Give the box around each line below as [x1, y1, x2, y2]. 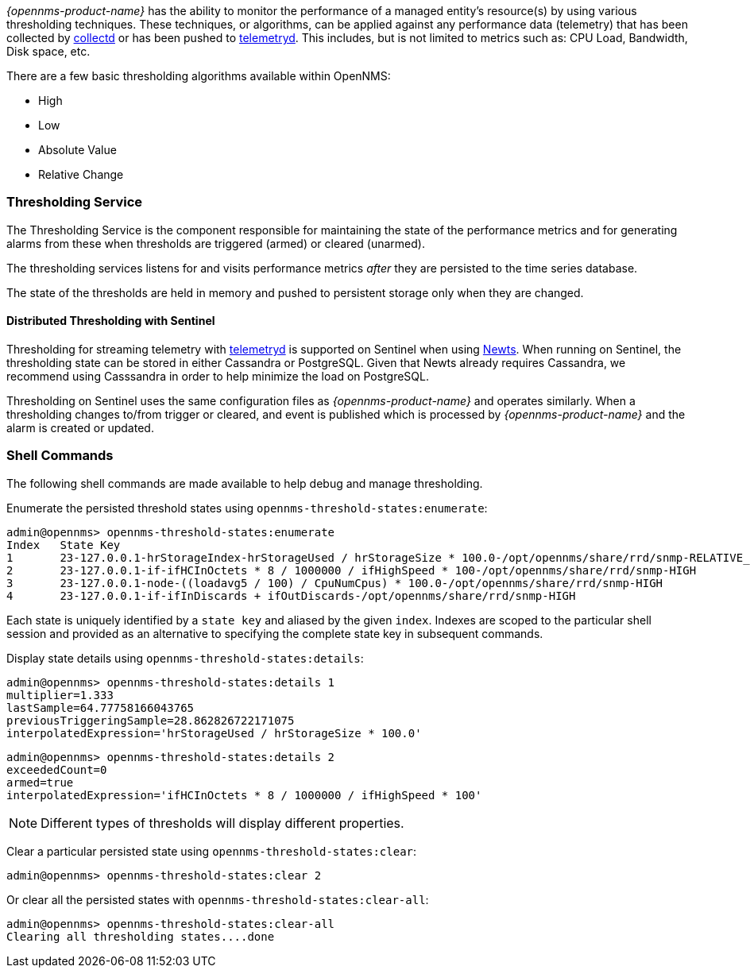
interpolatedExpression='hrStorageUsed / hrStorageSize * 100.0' [6, 726, 422, 740]
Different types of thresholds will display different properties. [41, 814, 404, 831]
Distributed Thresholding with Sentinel [6, 314, 215, 328]
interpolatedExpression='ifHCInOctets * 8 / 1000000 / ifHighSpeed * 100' [6, 788, 482, 802]
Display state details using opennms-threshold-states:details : [6, 651, 364, 665]
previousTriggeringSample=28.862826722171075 [6, 713, 295, 727]
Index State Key [6, 538, 121, 551]
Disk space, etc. [6, 44, 91, 58]
